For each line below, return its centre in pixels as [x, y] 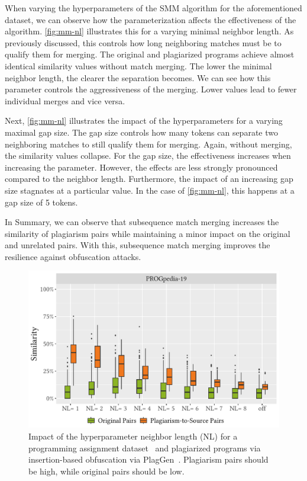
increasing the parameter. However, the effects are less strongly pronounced [141, 167]
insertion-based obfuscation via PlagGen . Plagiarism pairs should [148, 459]
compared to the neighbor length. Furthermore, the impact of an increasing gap [149, 179]
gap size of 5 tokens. [41, 202]
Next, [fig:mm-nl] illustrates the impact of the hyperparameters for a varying [144, 121]
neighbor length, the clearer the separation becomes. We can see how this [138, 77]
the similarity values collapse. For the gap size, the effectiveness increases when [148, 155]
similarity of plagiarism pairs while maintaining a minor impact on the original [148, 233]
